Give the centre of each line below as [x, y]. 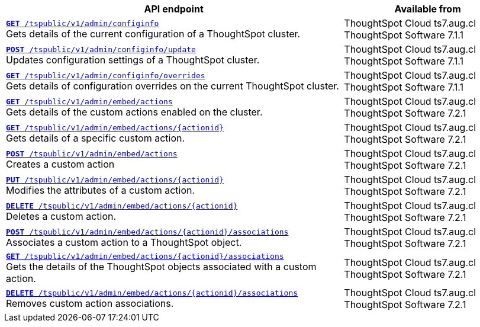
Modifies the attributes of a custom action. [101, 190]
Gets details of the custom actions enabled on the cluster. [134, 112]
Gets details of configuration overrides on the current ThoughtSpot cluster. [173, 86]
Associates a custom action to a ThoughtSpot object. [124, 242]
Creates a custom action [60, 164]
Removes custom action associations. [90, 303]
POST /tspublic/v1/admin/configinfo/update [101, 49]
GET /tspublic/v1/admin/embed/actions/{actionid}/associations [145, 256]
